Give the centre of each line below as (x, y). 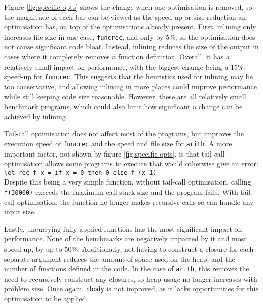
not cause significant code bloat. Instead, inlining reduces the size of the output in (131, 47)
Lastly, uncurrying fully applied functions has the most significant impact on (123, 228)
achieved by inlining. (36, 116)
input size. (20, 212)
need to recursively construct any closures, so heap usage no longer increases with (131, 278)
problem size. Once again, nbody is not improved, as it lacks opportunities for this (131, 288)
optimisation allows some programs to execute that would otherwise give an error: (131, 163)
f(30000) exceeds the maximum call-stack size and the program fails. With (121, 191)
